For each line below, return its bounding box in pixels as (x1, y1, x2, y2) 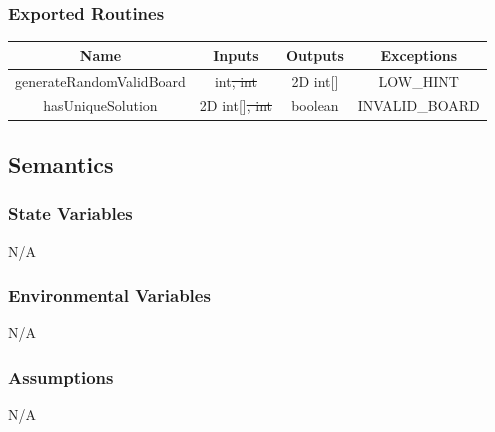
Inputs (213, 44, 259, 65)
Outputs (286, 44, 344, 65)
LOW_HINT (378, 70, 459, 91)
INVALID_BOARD (357, 95, 480, 116)
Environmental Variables (8, 283, 211, 308)
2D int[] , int (199, 95, 272, 116)
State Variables (8, 201, 133, 226)
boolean (291, 95, 339, 116)
